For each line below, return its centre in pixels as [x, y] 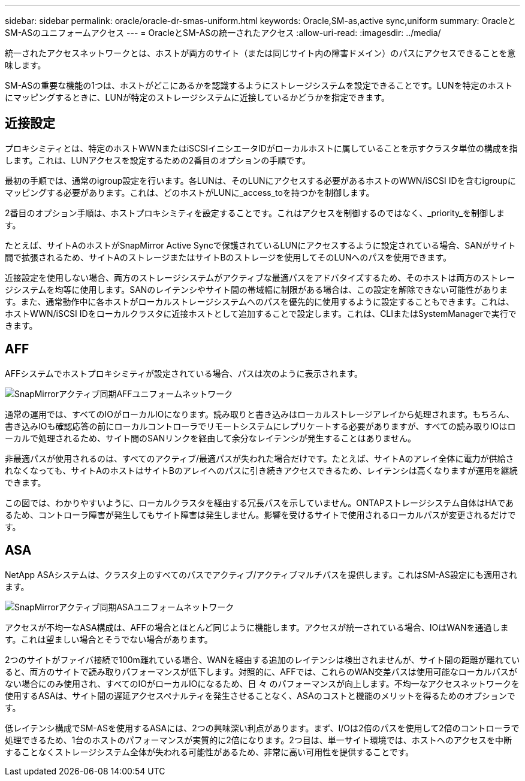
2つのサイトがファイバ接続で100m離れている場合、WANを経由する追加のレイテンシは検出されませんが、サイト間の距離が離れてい [262, 659]
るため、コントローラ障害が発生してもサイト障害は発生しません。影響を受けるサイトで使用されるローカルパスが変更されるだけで [260, 514]
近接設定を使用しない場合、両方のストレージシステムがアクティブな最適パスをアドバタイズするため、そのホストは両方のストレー [260, 277]
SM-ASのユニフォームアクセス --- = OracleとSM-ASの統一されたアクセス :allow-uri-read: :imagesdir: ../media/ [223, 33]
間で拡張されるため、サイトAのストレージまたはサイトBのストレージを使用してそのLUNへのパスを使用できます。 [228, 257]
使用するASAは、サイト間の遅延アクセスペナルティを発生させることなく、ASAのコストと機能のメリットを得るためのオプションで [260, 695]
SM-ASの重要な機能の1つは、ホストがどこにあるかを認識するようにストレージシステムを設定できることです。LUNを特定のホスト [259, 85]
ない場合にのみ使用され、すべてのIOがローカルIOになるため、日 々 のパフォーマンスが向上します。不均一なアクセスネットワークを [262, 683]
